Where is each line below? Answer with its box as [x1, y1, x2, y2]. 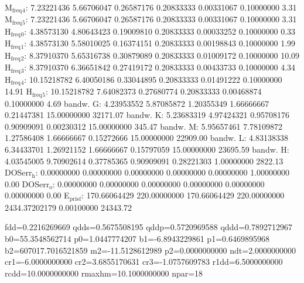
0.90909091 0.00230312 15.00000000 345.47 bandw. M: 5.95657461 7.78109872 [5, 120, 283, 132]
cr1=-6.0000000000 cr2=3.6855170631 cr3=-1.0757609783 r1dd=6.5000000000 [5, 255, 283, 268]
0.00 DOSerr [5, 177, 50, 190]
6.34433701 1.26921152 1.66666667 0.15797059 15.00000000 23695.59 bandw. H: [5, 143, 289, 155]
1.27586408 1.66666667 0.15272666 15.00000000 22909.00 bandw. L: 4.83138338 [5, 132, 288, 144]
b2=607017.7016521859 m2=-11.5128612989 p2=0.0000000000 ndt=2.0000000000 [5, 244, 296, 256]
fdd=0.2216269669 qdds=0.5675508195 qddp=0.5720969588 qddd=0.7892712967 [5, 221, 292, 233]
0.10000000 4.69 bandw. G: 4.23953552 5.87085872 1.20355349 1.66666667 [5, 97, 269, 109]
